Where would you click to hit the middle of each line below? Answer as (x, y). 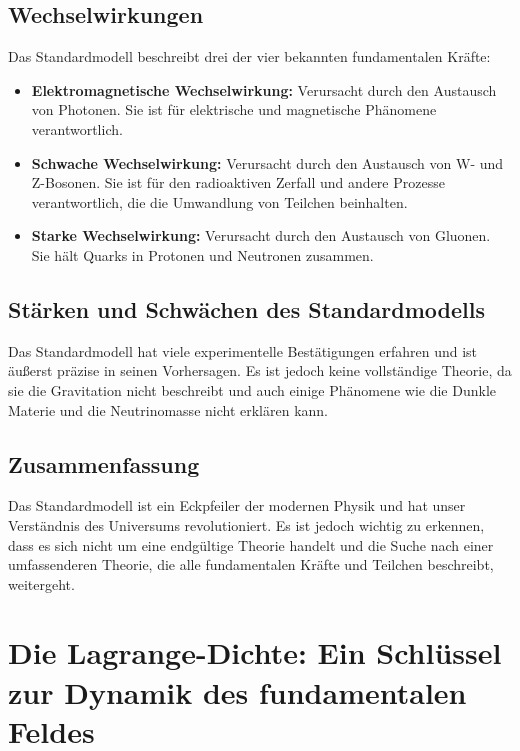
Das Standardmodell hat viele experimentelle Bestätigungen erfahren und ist (243, 350)
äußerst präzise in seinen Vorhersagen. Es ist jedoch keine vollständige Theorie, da (260, 370)
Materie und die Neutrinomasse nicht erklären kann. (168, 409)
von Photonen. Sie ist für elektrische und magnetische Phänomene (234, 109)
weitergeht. (41, 583)
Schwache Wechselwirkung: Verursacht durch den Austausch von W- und (267, 162)
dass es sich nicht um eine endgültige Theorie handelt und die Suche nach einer (251, 544)
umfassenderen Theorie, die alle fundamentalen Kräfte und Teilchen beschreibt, (251, 564)
